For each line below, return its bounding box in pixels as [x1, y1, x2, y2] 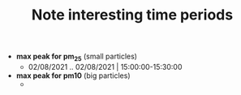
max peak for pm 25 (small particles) [15, 51, 138, 63]
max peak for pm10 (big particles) [15, 71, 131, 80]
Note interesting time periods [31, 6, 234, 24]
